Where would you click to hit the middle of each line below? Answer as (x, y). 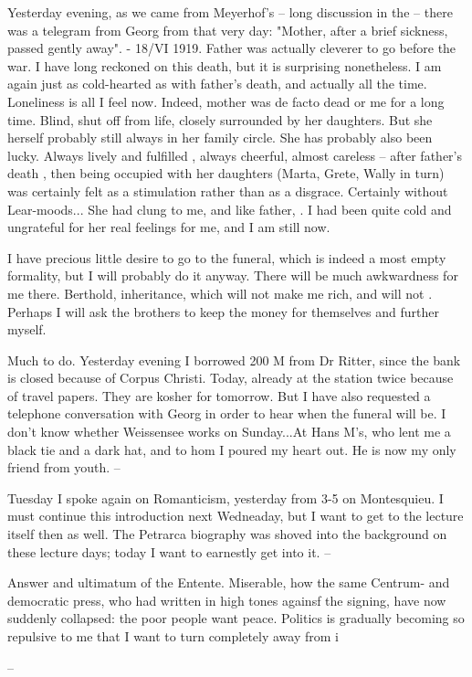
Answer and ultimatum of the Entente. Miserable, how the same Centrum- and (229, 582)
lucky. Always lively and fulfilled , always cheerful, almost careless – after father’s (235, 155)
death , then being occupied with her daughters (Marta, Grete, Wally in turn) (226, 173)
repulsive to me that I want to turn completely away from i (173, 636)
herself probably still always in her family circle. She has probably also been (220, 138)
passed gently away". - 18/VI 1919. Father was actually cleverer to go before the (232, 48)
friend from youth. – (64, 467)
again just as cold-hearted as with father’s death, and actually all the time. (217, 84)
